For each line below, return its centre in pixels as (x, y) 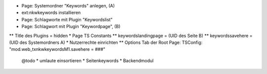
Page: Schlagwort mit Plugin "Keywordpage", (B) (71, 27)
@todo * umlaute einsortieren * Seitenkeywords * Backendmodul (88, 60)
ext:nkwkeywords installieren (51, 13)
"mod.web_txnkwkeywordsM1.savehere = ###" (57, 49)
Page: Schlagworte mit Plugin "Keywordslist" (67, 19)
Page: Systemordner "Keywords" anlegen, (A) (68, 6)
